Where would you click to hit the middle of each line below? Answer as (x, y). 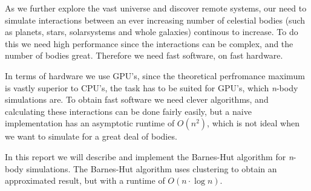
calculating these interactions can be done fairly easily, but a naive (128, 111)
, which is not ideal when (254, 123)
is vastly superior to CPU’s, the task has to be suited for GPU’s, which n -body (152, 87)
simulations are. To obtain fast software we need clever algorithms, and (137, 99)
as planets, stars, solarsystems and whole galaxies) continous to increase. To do (152, 32)
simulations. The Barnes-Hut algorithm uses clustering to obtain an (152, 168)
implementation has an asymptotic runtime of (90, 123)
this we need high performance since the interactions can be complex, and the (149, 43)
